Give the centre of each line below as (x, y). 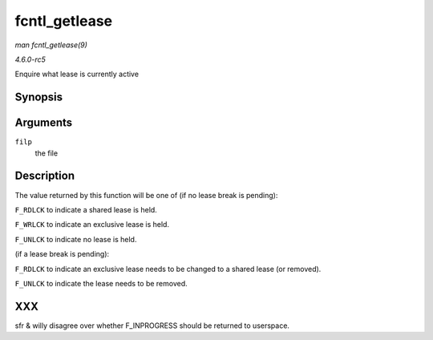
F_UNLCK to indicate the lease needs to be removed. (101, 283)
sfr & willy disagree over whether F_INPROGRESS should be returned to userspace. (152, 326)
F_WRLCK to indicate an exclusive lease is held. (92, 225)
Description (45, 176)
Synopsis (39, 97)
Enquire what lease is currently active (77, 74)
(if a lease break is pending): (62, 254)
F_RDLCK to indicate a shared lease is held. (86, 209)
